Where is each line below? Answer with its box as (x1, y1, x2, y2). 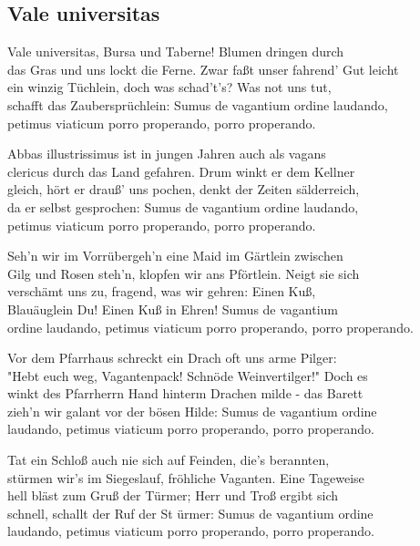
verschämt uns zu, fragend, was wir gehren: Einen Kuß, (7, 282, 316, 301)
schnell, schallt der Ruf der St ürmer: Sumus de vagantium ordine (7, 503, 374, 522)
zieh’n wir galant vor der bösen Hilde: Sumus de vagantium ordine (7, 401, 377, 420)
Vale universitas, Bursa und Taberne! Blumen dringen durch (7, 42, 344, 61)
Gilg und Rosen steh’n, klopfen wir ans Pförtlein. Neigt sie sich (7, 263, 360, 283)
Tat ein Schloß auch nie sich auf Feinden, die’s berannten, (7, 450, 330, 469)
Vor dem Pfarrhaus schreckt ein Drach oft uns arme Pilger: (7, 348, 337, 367)
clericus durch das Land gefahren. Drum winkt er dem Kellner (7, 161, 355, 180)
